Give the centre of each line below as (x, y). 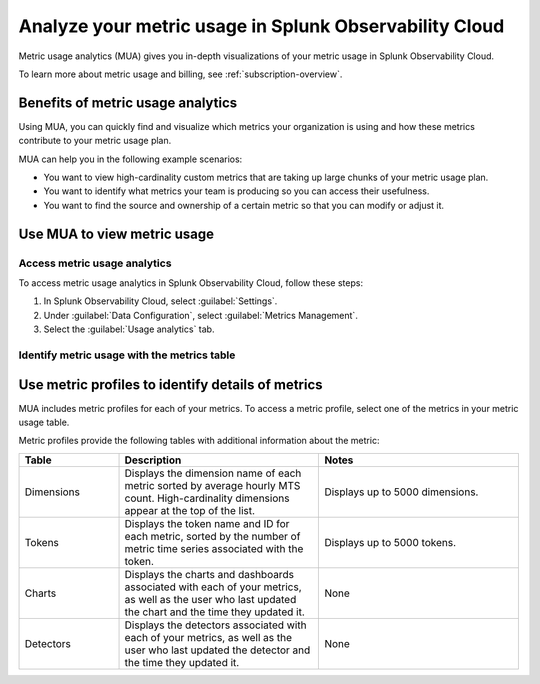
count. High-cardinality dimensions (207, 498)
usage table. (44, 422)
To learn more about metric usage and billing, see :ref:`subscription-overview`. (180, 74)
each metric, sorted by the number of (212, 536)
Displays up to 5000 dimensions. (401, 492)
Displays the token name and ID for (207, 523)
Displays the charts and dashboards (209, 574)
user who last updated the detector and (217, 650)
